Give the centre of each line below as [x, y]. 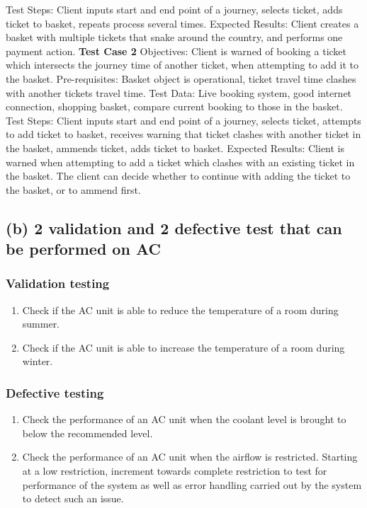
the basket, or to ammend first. [73, 189]
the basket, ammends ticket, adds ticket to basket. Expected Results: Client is [175, 148]
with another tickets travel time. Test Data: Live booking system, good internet [179, 92]
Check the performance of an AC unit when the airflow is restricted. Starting [190, 457]
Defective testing [55, 393]
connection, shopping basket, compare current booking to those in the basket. [174, 106]
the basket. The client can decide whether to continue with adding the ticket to [178, 176]
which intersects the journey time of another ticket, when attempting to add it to [182, 65]
